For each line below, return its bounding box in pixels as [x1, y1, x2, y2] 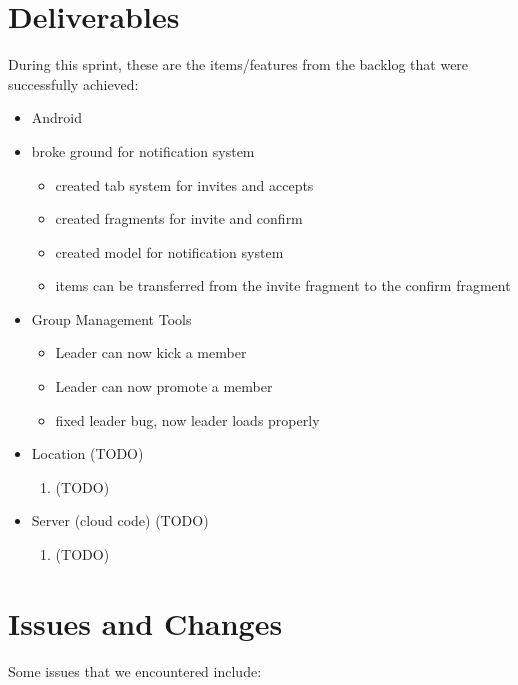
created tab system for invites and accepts [55, 174, 314, 195]
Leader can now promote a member [55, 376, 273, 397]
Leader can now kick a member [55, 342, 247, 363]
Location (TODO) [31, 443, 144, 464]
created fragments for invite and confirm [55, 208, 303, 229]
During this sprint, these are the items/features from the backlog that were [8, 54, 469, 75]
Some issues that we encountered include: [8, 660, 262, 681]
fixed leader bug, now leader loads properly [55, 409, 320, 430]
